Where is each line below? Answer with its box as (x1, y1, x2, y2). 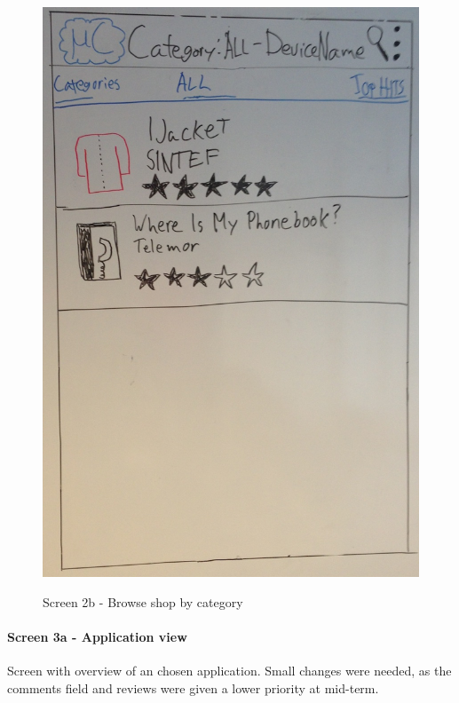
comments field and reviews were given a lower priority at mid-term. (7, 678, 379, 697)
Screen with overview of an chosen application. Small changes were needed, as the (7, 661, 452, 680)
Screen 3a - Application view (7, 628, 187, 646)
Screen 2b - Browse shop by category (43, 592, 243, 611)
